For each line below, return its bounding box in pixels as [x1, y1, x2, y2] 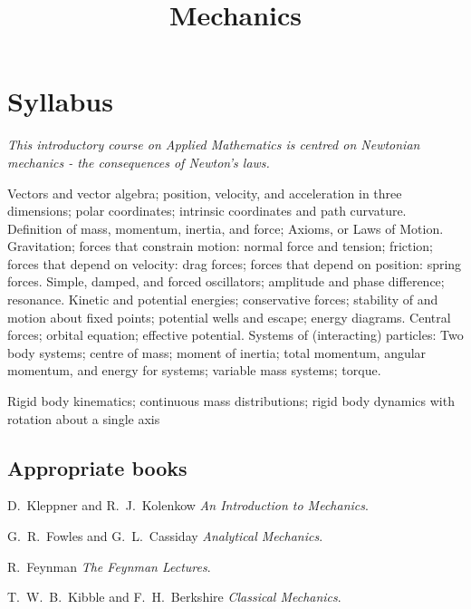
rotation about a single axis [7, 409, 160, 428]
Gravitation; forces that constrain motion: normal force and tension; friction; [7, 237, 434, 256]
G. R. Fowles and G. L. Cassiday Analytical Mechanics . [7, 527, 323, 546]
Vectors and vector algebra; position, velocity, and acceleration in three [7, 183, 402, 202]
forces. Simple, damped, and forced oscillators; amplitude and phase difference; [7, 272, 445, 291]
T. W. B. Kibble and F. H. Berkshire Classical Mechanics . [7, 587, 341, 606]
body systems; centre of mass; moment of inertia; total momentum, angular [7, 343, 427, 362]
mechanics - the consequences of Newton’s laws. [7, 152, 270, 171]
